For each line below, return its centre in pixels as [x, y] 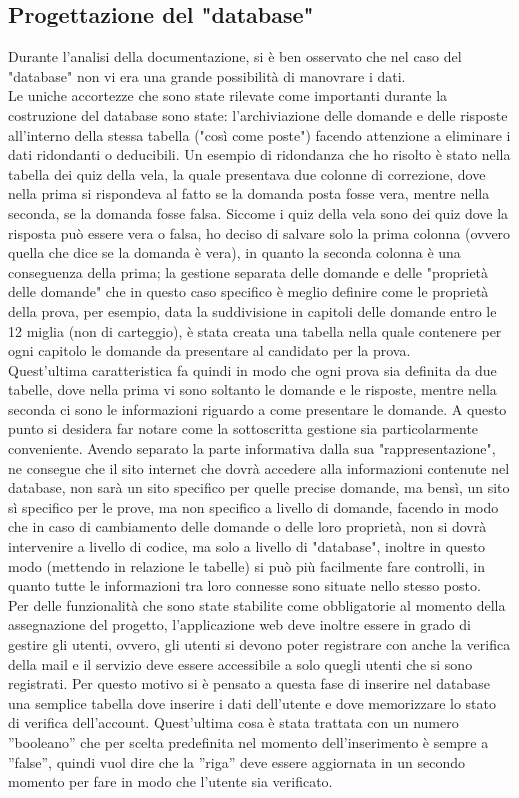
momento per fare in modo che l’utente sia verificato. [170, 781]
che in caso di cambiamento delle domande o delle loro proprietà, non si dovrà [247, 526]
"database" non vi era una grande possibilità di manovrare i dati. [207, 75]
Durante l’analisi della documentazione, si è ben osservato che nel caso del [235, 56]
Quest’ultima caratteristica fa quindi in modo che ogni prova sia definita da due [252, 369]
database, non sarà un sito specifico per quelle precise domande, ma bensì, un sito [259, 487]
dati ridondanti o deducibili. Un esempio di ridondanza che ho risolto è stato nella [259, 154]
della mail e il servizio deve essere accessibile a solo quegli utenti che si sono [240, 663]
